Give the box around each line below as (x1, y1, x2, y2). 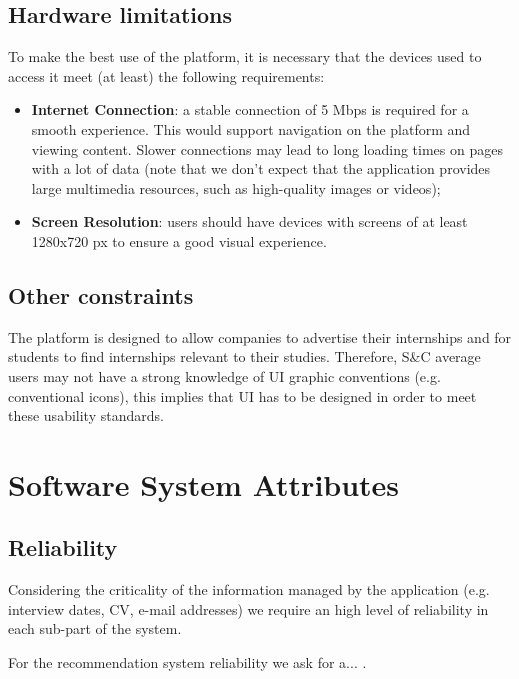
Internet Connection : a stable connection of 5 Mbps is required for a (31, 99, 469, 120)
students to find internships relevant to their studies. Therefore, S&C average (8, 346, 481, 367)
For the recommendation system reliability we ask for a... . (8, 652, 367, 673)
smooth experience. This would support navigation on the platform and (31, 118, 471, 139)
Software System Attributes (8, 463, 400, 504)
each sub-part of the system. (8, 618, 182, 639)
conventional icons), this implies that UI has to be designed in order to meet (8, 385, 477, 406)
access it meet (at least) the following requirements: (8, 65, 325, 86)
